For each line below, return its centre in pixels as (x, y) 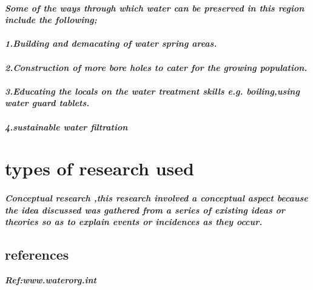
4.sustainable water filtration (66, 126)
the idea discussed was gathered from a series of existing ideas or (145, 210)
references (37, 255)
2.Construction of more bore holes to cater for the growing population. (156, 67)
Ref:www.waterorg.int (51, 280)
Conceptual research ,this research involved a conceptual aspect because (156, 198)
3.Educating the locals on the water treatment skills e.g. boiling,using (152, 91)
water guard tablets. (47, 103)
